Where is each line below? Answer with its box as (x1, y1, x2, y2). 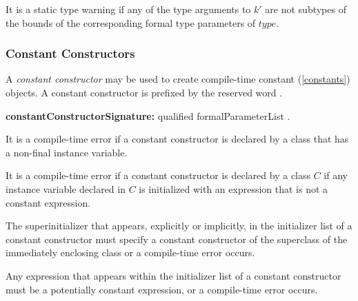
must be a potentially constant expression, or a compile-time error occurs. (6, 282, 318, 296)
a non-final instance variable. (6, 145, 128, 159)
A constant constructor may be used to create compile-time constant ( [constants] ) (6, 72, 350, 86)
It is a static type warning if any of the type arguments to (6, 2, 251, 16)
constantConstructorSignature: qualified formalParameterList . (6, 108, 290, 123)
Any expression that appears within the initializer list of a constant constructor (6, 268, 341, 282)
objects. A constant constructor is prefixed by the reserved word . (6, 85, 283, 99)
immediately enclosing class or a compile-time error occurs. (6, 245, 255, 260)
